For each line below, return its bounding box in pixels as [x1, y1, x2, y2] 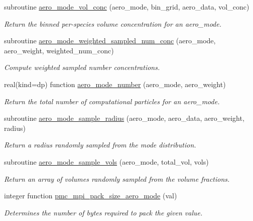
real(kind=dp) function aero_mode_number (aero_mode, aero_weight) [4, 79, 226, 89]
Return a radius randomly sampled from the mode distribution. [4, 139, 196, 150]
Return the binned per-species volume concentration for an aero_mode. [4, 18, 222, 29]
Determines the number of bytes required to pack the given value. [4, 207, 203, 217]
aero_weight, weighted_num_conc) [4, 45, 114, 55]
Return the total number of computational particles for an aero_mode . [4, 96, 220, 106]
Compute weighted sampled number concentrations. [4, 62, 160, 72]
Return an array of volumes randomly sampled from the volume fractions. [4, 173, 230, 184]
